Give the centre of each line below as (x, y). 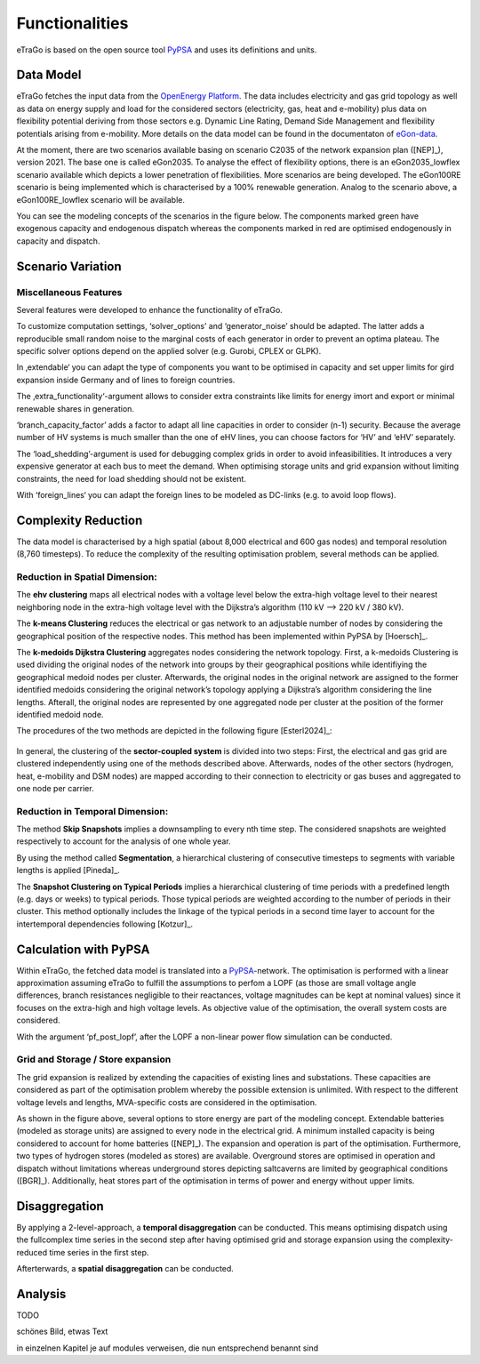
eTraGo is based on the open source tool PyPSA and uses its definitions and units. (167, 50)
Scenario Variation (69, 266)
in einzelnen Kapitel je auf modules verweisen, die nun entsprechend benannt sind (168, 1348)
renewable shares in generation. (76, 408)
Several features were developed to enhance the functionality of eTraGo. (150, 309)
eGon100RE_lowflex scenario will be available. (101, 199)
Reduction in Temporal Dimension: (92, 811)
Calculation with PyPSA (83, 949)
